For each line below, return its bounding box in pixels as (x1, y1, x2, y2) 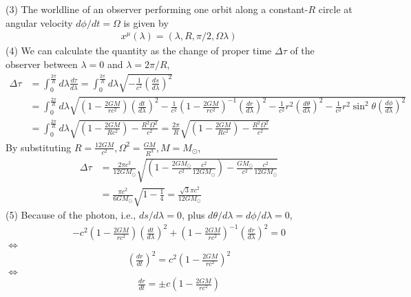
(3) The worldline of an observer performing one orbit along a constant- (6, 2, 308, 16)
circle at (318, 2, 352, 16)
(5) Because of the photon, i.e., (6, 208, 136, 222)
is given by (123, 15, 169, 30)
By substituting (6, 140, 72, 154)
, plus (181, 208, 205, 222)
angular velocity (6, 15, 73, 30)
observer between (6, 56, 78, 71)
